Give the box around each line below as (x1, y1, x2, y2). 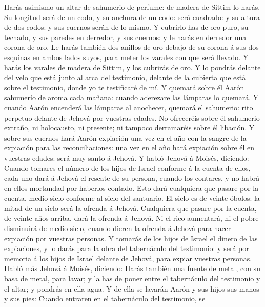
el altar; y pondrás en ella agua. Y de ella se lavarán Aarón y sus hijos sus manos (4, 283, 259, 294)
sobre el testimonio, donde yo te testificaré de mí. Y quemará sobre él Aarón (4, 82, 244, 92)
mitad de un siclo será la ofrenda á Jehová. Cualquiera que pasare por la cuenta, (4, 202, 257, 213)
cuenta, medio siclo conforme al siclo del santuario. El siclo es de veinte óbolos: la (4, 193, 260, 203)
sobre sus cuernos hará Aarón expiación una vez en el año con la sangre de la (4, 132, 247, 143)
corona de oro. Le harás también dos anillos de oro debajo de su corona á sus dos (4, 42, 259, 52)
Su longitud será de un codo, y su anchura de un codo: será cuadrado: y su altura (4, 11, 260, 22)
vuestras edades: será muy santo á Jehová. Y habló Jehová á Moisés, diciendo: (4, 152, 249, 163)
